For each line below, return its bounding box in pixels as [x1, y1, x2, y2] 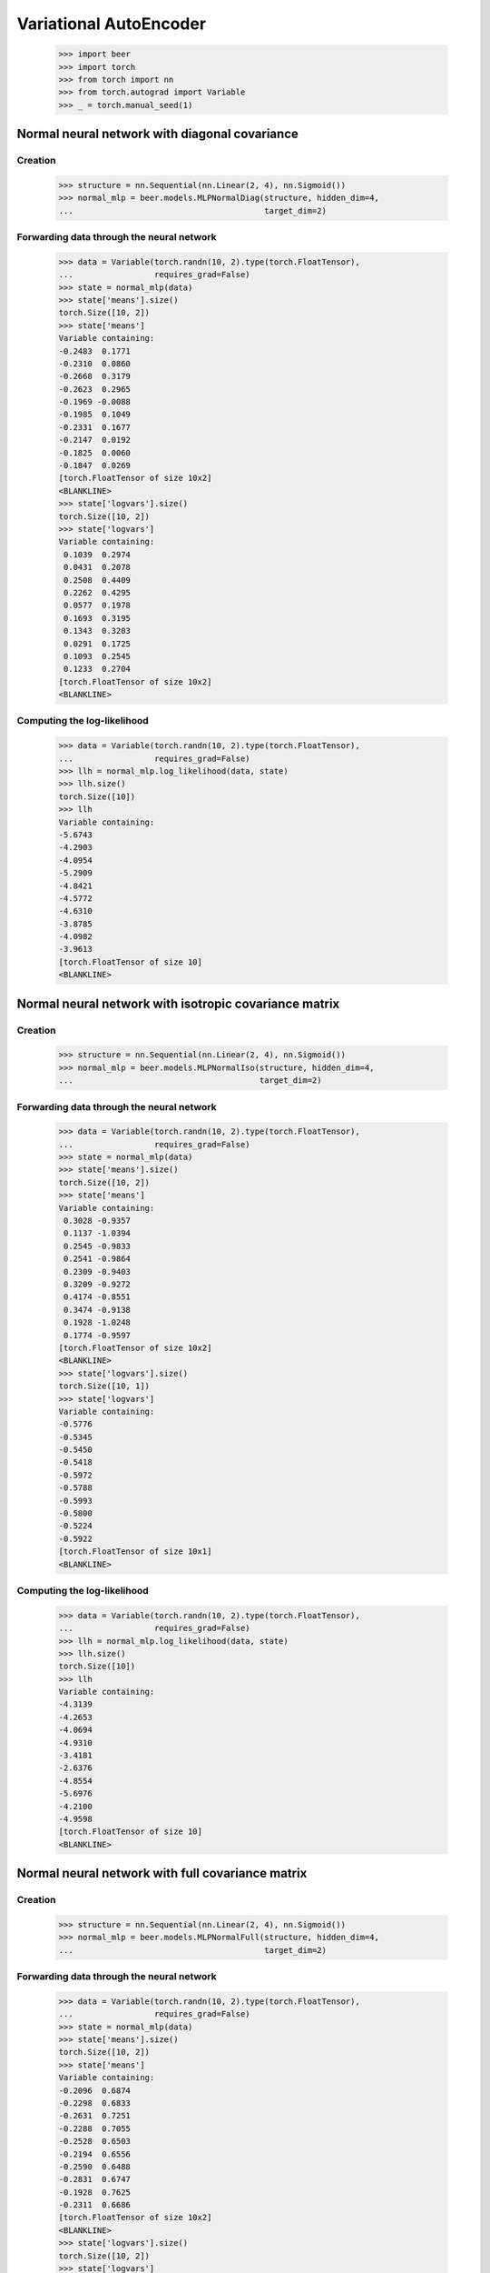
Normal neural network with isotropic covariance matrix [16, 996, 340, 1011]
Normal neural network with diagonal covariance [16, 126, 299, 142]
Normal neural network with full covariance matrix [16, 1866, 308, 1881]
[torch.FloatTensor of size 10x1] [58, 1547, 212, 1557]
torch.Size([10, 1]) [58, 1381, 150, 1391]
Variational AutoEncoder [16, 14, 207, 34]
